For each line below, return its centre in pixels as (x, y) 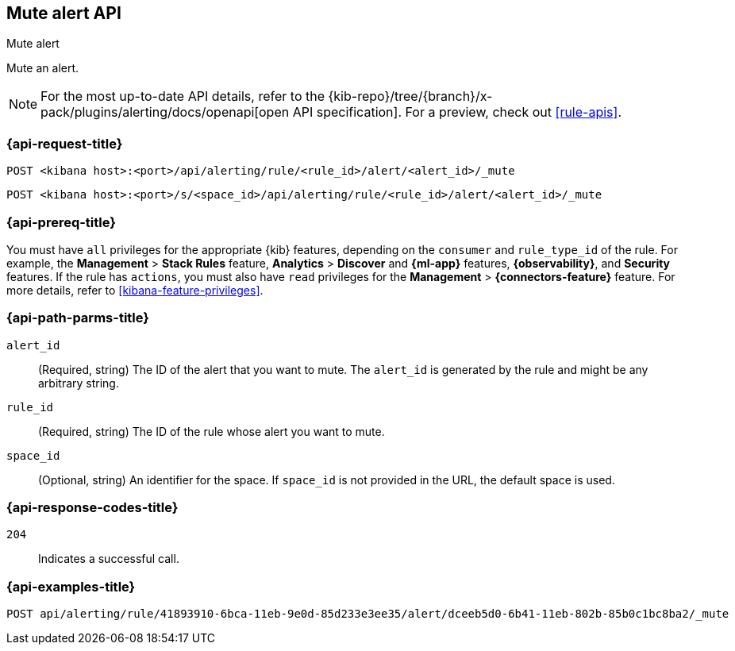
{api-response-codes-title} (92, 508)
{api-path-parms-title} (78, 318)
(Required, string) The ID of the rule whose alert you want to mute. (212, 431)
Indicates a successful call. (109, 559)
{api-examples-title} (71, 586)
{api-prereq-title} (61, 222)
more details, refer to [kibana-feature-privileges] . (135, 290)
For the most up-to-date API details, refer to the (183, 96)
